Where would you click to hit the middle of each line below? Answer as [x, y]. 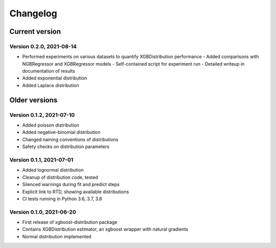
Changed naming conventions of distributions [70, 139]
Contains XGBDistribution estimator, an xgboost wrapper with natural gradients [105, 229]
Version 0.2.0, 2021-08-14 [43, 46]
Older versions [33, 100]
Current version [35, 32]
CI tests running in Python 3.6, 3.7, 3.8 [62, 199]
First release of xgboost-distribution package [70, 222]
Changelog [33, 13]
